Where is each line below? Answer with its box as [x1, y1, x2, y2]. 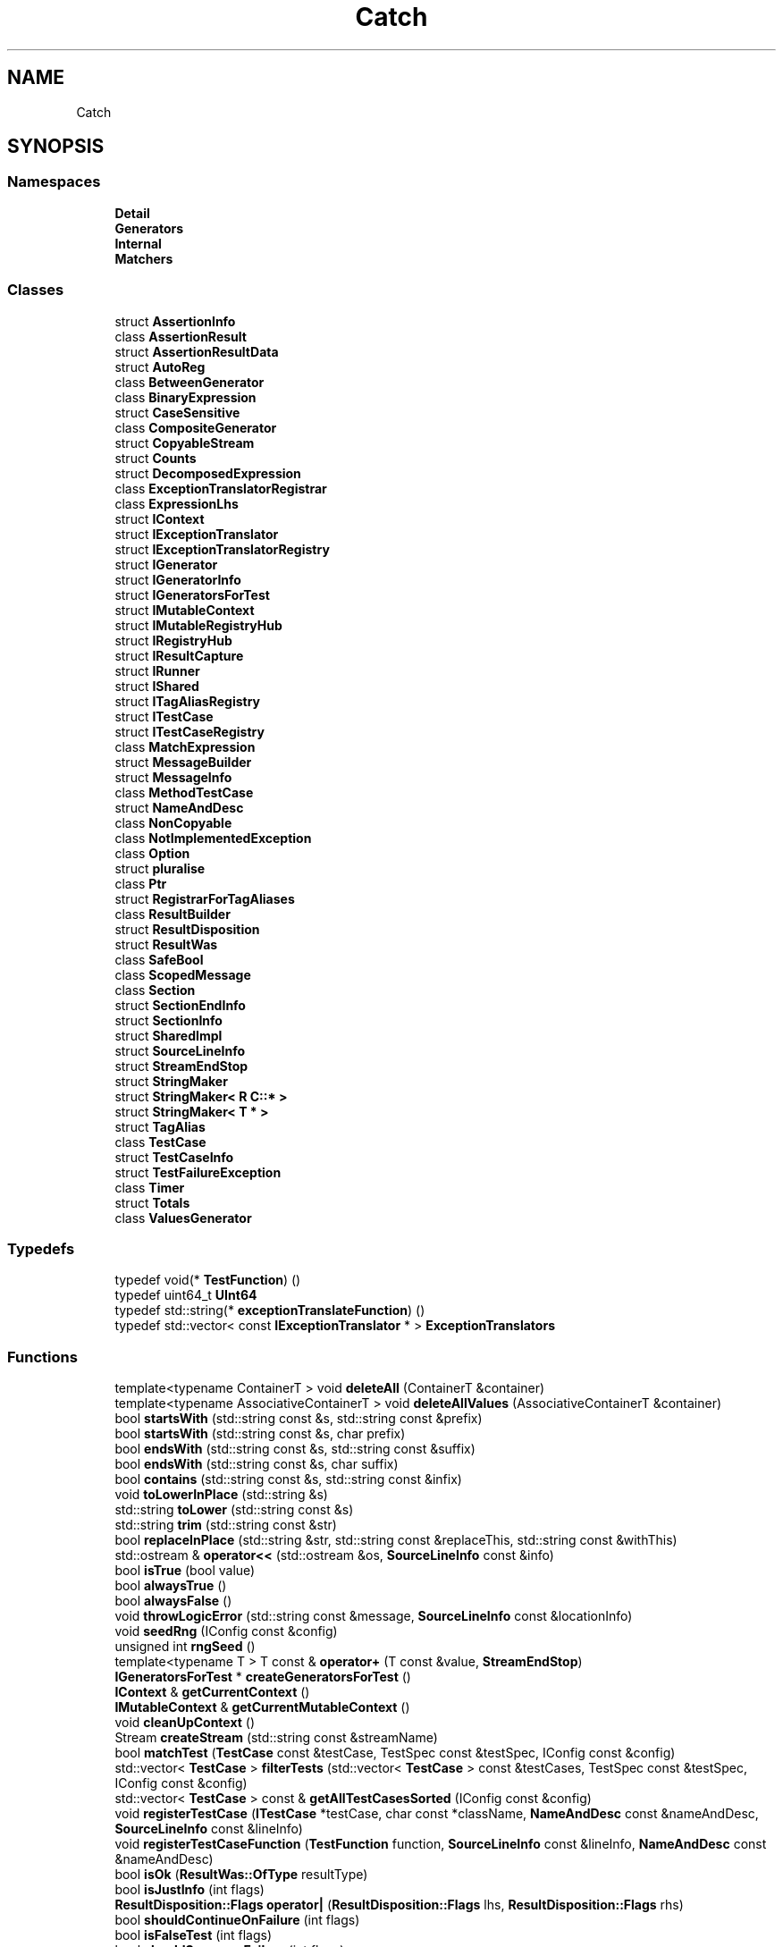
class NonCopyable [114, 814, 232, 830]
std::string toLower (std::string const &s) [114, 1502, 354, 1518]
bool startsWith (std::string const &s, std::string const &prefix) [114, 1411, 483, 1427]
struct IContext [114, 510, 205, 527]
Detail [114, 205, 150, 221]
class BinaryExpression [114, 389, 257, 405]
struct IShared [114, 678, 199, 694]
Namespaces [7, 173, 101, 191]
